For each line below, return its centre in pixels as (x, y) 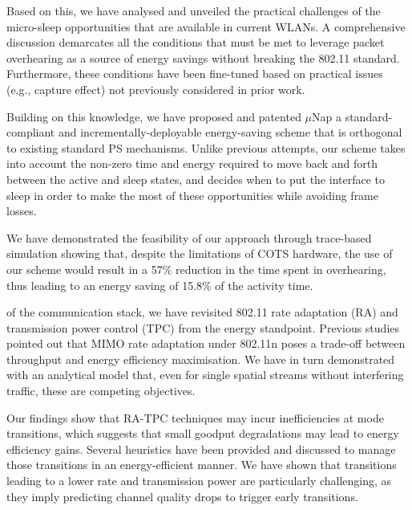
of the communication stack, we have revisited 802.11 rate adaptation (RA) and (202, 312)
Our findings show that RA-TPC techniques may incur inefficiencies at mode (195, 417)
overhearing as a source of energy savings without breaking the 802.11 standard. (203, 57)
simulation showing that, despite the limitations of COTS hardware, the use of (200, 253)
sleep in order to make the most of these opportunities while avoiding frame (193, 195)
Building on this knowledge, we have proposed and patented (154, 116)
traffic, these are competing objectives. (101, 391)
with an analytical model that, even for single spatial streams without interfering (205, 375)
